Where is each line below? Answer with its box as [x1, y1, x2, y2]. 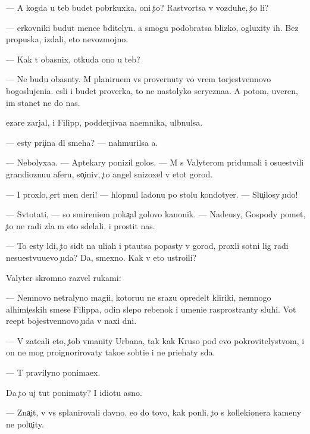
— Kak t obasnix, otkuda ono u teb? [6, 52, 140, 65]
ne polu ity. [6, 417, 44, 430]
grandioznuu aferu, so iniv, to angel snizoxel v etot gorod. [6, 167, 213, 180]
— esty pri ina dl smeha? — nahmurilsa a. [6, 136, 158, 148]
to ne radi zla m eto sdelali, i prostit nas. [6, 219, 155, 232]
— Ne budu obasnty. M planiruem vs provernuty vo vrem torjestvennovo [6, 73, 271, 85]
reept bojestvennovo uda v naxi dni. [6, 314, 137, 327]
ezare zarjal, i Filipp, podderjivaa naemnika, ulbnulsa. [6, 116, 203, 129]
